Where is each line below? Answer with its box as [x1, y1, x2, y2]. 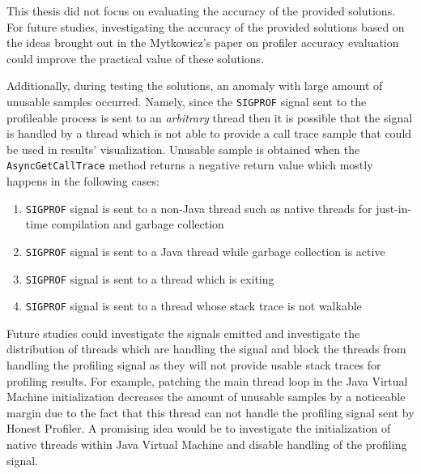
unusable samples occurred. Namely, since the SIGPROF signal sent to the [6, 92, 367, 109]
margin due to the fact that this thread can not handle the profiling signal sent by [6, 404, 415, 421]
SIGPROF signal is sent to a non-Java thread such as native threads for [25, 199, 372, 216]
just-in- [376, 199, 412, 216]
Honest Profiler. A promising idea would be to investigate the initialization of [6, 420, 391, 437]
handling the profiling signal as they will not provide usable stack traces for [6, 357, 381, 374]
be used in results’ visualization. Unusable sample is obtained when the [6, 140, 360, 157]
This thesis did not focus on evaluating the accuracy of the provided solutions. [6, 2, 396, 19]
